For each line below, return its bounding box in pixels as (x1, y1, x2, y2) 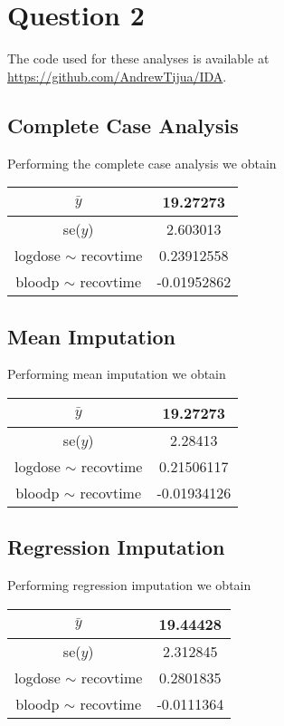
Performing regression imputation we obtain (7, 576, 251, 595)
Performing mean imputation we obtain (7, 364, 226, 383)
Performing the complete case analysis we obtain (7, 153, 277, 172)
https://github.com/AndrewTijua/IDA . (7, 66, 227, 85)
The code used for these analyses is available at (7, 49, 270, 68)
